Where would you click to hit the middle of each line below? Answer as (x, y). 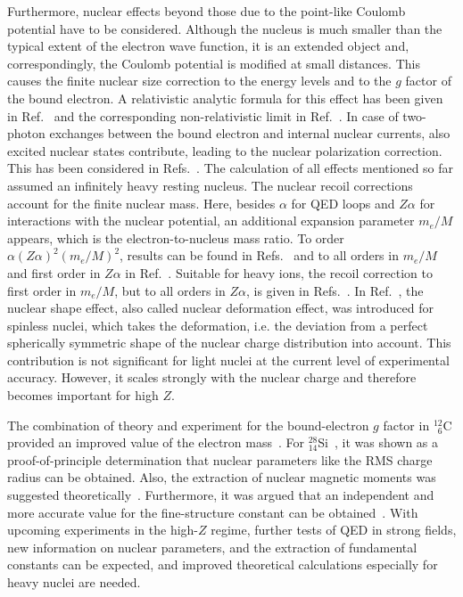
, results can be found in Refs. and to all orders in (259, 255)
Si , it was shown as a (378, 442)
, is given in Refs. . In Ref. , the (335, 290)
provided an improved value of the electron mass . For (156, 442)
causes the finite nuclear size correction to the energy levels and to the (199, 81)
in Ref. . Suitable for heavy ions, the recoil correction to (279, 272)
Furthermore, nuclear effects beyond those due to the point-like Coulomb (207, 11)
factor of (428, 81)
